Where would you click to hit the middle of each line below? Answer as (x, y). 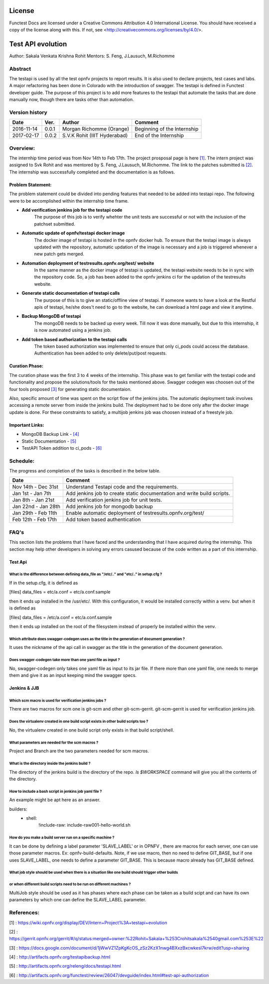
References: (24, 913)
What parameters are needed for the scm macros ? (54, 742)
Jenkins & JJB (24, 688)
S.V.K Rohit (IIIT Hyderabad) (95, 135)
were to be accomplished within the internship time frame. (69, 201)
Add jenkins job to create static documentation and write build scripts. (148, 493)
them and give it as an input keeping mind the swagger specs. (73, 675)
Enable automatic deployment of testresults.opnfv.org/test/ (135, 513)
